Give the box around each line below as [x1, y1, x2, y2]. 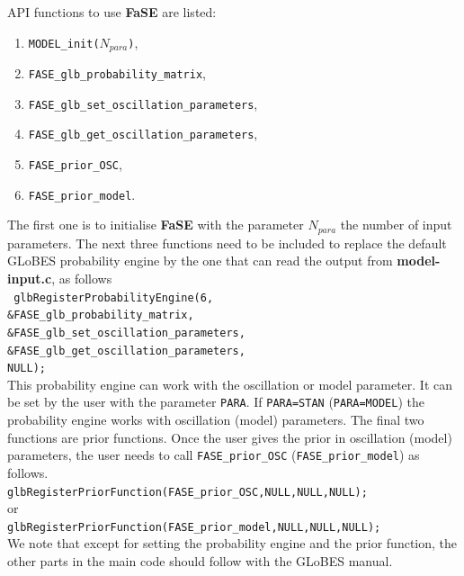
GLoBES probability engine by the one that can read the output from [7, 251, 393, 270]
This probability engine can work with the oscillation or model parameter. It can [7, 374, 453, 393]
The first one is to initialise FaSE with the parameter [7, 215, 304, 234]
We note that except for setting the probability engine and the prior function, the [7, 534, 458, 553]
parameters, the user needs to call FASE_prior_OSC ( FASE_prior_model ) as [7, 445, 420, 464]
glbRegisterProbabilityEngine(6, [13, 291, 214, 304]
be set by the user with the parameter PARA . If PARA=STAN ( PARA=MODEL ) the [7, 392, 424, 411]
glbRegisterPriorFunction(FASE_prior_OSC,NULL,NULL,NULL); [7, 485, 368, 499]
